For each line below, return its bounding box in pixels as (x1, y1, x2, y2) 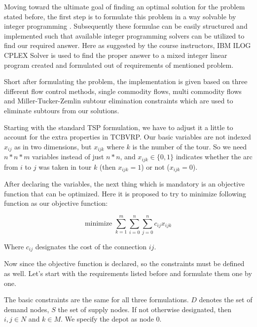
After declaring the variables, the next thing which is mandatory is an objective (4, 179, 245, 189)
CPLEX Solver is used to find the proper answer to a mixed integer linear (4, 49, 227, 60)
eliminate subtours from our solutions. (4, 105, 119, 115)
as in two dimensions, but (14, 141, 92, 151)
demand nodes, (4, 304, 49, 314)
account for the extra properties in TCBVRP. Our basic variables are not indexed (4, 132, 251, 142)
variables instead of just (32, 151, 104, 162)
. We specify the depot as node (61, 314, 154, 324)
